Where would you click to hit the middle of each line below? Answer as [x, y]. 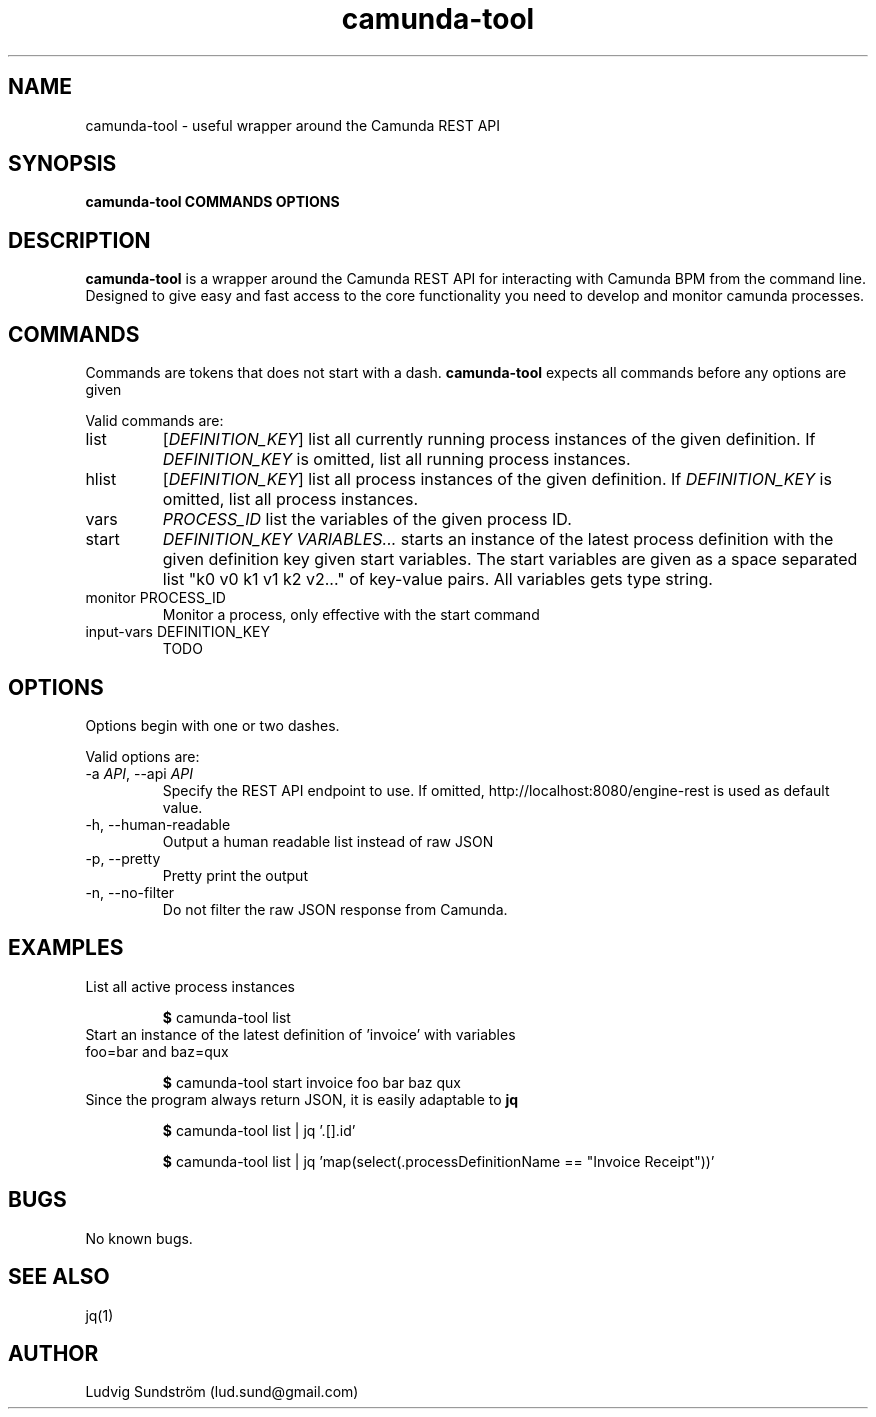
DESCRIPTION [79, 240]
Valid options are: [142, 756]
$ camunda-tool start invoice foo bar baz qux [311, 1082]
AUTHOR [53, 1353]
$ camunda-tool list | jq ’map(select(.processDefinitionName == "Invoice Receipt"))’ [438, 1161]
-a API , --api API [139, 773]
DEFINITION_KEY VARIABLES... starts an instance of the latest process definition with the [498, 539]
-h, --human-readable [158, 824]
